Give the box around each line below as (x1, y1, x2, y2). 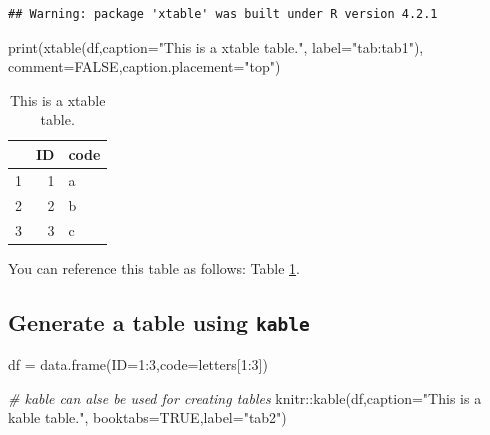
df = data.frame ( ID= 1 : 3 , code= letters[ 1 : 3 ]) (8, 353, 268, 374)
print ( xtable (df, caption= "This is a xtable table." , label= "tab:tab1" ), (8, 36, 424, 57)
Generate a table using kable (8, 306, 310, 337)
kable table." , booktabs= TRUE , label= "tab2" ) (8, 407, 287, 428)
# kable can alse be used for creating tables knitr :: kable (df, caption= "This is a (8, 387, 482, 408)
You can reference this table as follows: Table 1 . (8, 257, 300, 278)
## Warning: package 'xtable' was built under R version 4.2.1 (8, 7, 438, 21)
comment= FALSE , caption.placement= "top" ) (8, 56, 281, 77)
